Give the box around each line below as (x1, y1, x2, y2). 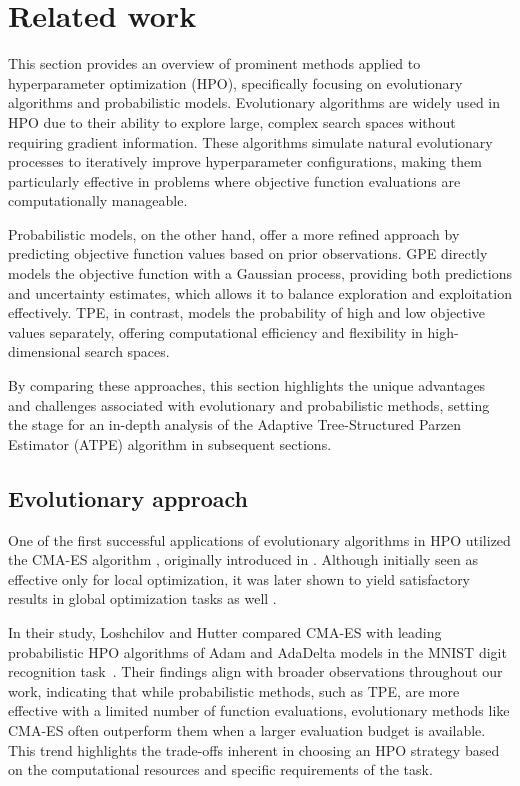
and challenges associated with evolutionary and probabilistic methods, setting (8, 394, 490, 415)
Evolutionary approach (8, 482, 249, 513)
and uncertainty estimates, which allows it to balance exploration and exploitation (8, 282, 512, 303)
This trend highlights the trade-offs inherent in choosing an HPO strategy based (8, 739, 500, 760)
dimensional (8, 341, 81, 362)
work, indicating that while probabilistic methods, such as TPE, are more (8, 680, 460, 701)
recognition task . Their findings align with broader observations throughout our (8, 661, 503, 682)
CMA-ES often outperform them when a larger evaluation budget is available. (8, 719, 486, 740)
